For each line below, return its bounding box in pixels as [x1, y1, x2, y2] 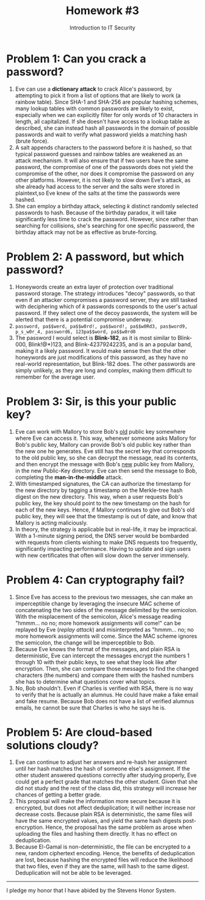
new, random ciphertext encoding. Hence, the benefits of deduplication [15, 850, 195, 857]
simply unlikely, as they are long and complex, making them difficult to [15, 366, 192, 374]
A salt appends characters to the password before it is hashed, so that [15, 143, 192, 151]
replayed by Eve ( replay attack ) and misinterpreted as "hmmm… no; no [15, 626, 194, 633]
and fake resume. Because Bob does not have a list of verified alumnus [15, 697, 194, 705]
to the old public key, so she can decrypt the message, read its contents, [15, 454, 198, 461]
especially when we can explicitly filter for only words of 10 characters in [15, 111, 198, 118]
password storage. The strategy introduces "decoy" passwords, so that [15, 289, 195, 297]
